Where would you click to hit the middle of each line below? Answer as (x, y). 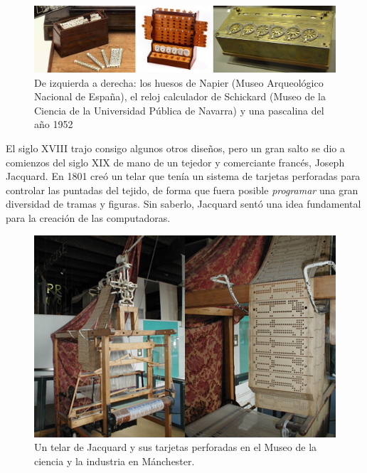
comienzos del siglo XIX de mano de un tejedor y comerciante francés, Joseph (175, 162)
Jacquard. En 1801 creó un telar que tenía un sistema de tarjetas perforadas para (183, 176)
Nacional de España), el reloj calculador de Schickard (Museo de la (180, 96)
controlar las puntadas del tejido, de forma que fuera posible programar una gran (182, 190)
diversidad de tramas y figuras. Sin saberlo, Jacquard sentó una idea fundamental (183, 204)
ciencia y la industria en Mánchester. (115, 461)
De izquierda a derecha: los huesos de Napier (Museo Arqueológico (179, 82)
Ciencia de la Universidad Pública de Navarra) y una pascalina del (179, 110)
